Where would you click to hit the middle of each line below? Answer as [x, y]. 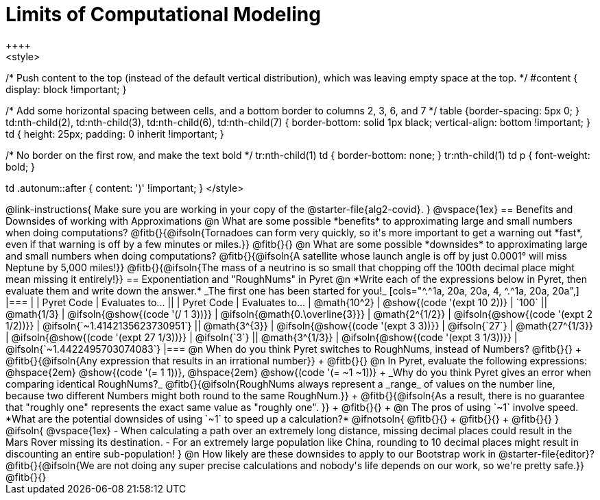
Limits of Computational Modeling [163, 14]
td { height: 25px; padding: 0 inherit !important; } [115, 134]
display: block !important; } [66, 89]
